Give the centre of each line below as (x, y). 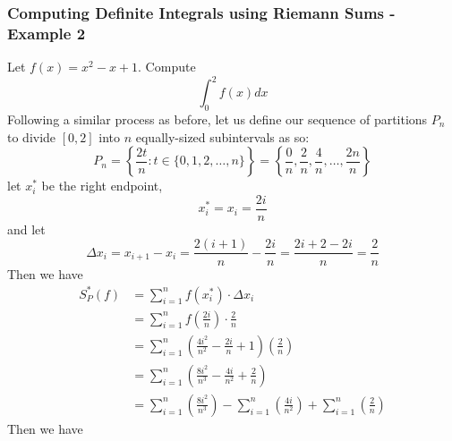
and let (26, 229)
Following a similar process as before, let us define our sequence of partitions (217, 119)
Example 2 (47, 33)
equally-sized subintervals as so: (222, 136)
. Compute (167, 67)
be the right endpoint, (102, 186)
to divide (32, 136)
